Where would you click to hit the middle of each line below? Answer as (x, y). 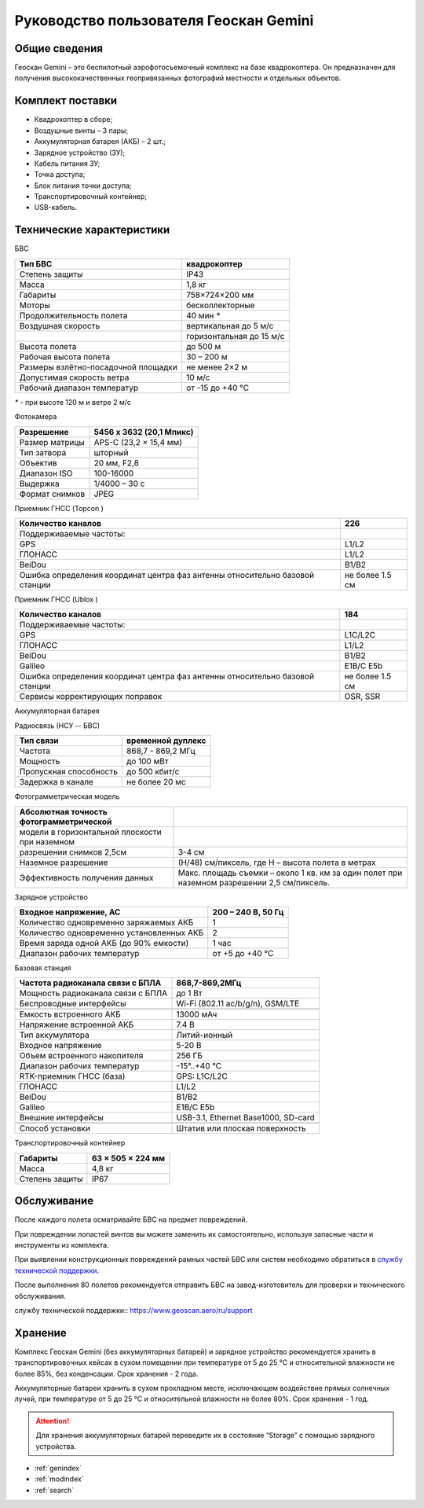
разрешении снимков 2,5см (73, 851)
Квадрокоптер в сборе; (73, 120)
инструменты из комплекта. (62, 1245)
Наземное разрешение (64, 863)
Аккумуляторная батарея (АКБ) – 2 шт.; (100, 142)
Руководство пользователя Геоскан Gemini (164, 20)
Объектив (38, 462)
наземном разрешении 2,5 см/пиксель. (254, 882)
